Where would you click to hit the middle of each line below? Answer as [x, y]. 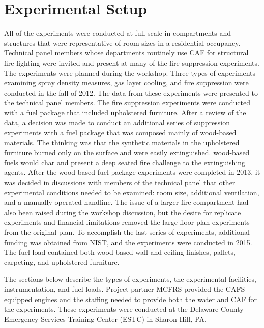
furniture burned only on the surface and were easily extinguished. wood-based [127, 152]
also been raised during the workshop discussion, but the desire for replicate [123, 212]
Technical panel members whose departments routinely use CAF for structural [126, 53]
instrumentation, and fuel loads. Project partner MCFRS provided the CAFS [125, 289]
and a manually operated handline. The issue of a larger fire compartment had [126, 202]
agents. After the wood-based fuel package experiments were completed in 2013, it [132, 172]
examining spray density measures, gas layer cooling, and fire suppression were [126, 83]
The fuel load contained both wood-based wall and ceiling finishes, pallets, [120, 252]
